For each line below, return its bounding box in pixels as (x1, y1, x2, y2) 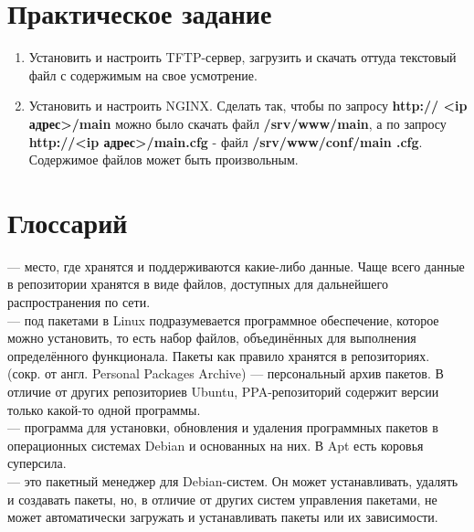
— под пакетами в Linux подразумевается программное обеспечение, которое (7, 310, 439, 329)
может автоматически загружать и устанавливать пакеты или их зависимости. (7, 507, 438, 527)
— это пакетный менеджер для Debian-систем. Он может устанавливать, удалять (7, 471, 458, 490)
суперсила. (7, 453, 67, 473)
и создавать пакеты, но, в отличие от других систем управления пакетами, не (7, 489, 437, 508)
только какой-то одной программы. (7, 399, 201, 419)
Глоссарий (7, 203, 128, 240)
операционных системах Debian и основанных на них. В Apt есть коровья (7, 435, 424, 454)
